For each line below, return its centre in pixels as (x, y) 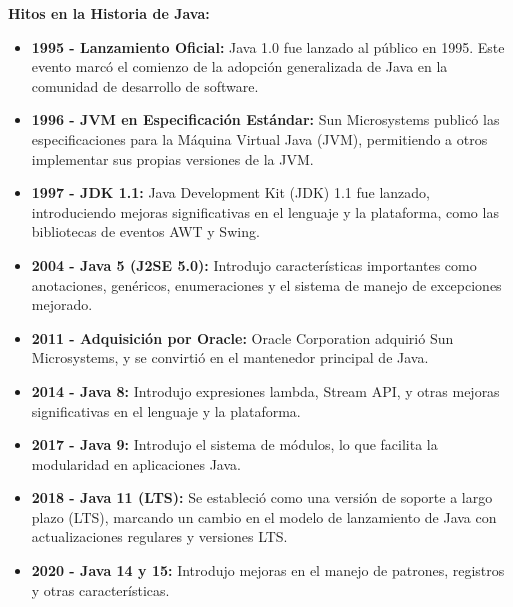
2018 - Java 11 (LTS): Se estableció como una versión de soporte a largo (262, 497)
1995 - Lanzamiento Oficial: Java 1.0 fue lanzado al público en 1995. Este (268, 46)
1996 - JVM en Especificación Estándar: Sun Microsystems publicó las (265, 119)
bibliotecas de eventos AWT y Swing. (145, 231)
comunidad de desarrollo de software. (145, 85)
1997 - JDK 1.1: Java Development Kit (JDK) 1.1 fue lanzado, (230, 192)
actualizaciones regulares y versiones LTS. (159, 536)
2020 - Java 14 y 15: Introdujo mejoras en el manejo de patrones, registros (268, 570)
